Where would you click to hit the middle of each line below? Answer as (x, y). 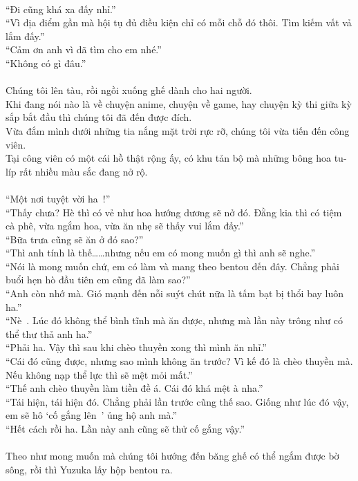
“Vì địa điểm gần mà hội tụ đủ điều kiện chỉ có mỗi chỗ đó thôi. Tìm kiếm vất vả (179, 22)
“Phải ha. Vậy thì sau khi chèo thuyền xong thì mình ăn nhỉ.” (136, 347)
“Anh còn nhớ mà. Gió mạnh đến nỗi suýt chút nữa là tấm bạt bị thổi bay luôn (175, 293)
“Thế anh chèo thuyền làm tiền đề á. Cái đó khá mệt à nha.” (134, 388)
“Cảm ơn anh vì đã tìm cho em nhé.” (84, 49)
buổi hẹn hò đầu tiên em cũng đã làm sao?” (98, 280)
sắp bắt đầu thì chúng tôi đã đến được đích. (99, 117)
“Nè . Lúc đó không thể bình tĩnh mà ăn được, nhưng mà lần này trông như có (174, 320)
